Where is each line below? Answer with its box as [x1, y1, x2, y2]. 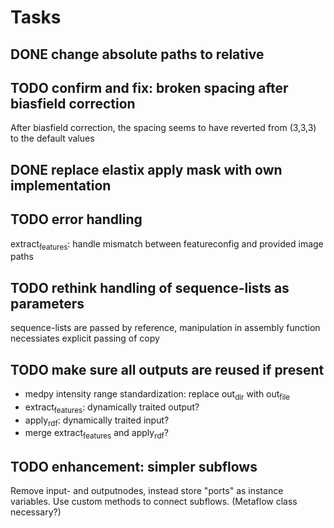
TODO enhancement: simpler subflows [10, 458, 258, 475]
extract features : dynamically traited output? [24, 401, 200, 415]
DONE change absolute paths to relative [10, 46, 265, 63]
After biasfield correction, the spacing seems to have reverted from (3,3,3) [10, 122, 317, 134]
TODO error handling [10, 211, 143, 228]
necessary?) [10, 506, 62, 518]
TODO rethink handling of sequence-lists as [10, 279, 290, 296]
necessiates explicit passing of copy [10, 332, 160, 345]
